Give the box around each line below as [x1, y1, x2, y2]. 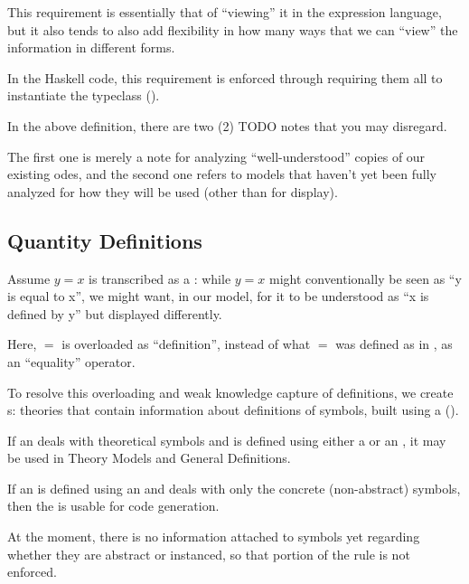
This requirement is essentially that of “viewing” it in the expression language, [7, 3, 442, 21]
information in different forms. [7, 38, 175, 57]
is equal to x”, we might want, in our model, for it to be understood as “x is [7, 287, 429, 306]
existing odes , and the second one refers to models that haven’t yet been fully [7, 165, 436, 184]
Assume [7, 268, 51, 287]
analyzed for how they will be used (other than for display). [7, 182, 338, 201]
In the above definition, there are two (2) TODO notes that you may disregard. [7, 116, 447, 135]
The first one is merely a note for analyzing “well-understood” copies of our [7, 146, 426, 165]
